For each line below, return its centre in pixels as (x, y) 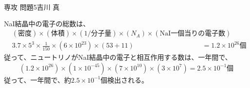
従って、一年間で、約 (38, 79)
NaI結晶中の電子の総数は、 (47, 23)
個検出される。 (124, 79)
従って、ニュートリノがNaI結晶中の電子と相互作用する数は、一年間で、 (118, 57)
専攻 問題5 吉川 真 (32, 7)
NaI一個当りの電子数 (193, 34)
